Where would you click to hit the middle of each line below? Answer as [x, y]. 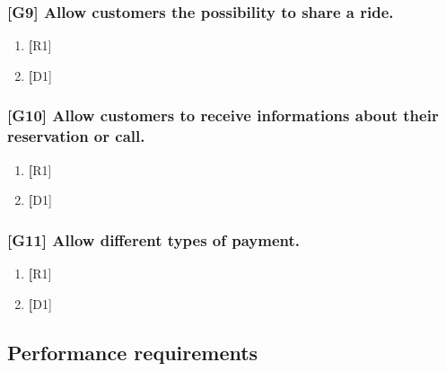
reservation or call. [76, 136]
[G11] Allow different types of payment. [154, 239]
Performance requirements [133, 352]
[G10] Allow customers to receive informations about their [223, 115]
